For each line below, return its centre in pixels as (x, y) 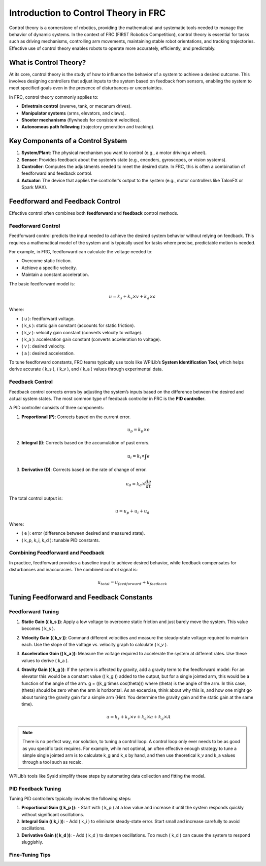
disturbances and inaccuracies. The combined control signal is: (73, 570)
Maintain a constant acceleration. (55, 275)
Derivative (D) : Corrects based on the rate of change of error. (84, 470)
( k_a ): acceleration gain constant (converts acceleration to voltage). (91, 339)
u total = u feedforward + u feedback (133, 583)
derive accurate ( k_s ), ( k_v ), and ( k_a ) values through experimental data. (86, 369)
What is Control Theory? (48, 62)
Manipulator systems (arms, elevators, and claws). (74, 113)
